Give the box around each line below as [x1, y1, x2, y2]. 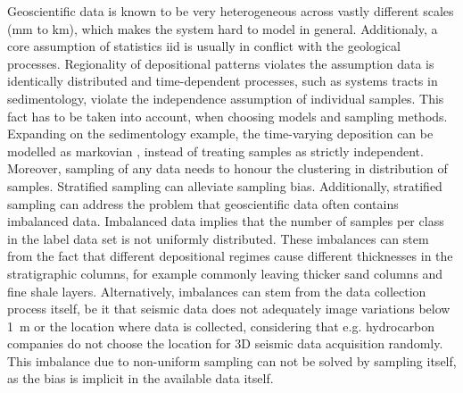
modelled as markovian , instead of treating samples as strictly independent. [7, 141, 424, 160]
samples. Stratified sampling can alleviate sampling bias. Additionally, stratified [7, 176, 442, 195]
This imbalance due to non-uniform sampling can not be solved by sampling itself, [7, 351, 457, 370]
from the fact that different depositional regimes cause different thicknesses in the [7, 247, 453, 265]
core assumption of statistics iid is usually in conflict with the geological [7, 37, 401, 55]
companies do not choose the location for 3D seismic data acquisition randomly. [7, 334, 443, 353]
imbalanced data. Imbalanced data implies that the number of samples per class [7, 212, 444, 230]
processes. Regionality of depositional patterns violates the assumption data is [7, 54, 434, 72]
